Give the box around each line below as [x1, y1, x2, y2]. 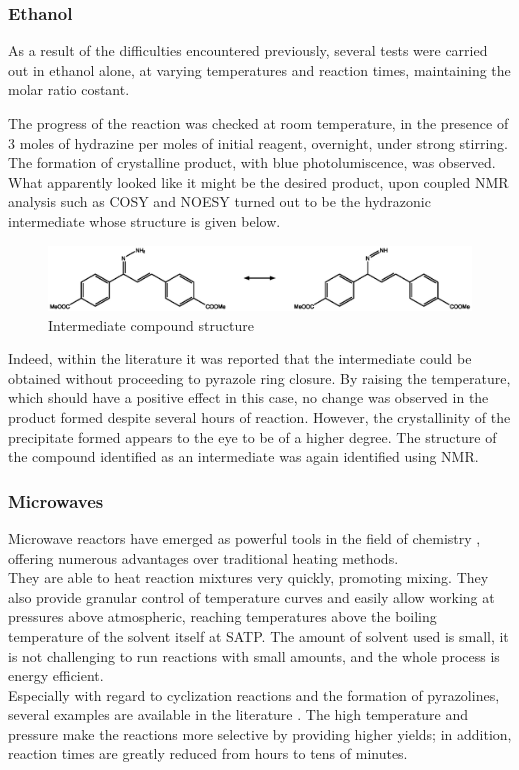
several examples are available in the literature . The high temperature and [8, 704, 469, 725]
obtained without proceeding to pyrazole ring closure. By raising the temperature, [8, 367, 511, 388]
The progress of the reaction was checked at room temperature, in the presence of [8, 113, 509, 133]
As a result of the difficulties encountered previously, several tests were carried [8, 40, 488, 61]
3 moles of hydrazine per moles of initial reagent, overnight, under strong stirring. [8, 132, 508, 153]
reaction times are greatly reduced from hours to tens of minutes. [8, 743, 408, 764]
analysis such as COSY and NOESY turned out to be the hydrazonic [8, 191, 431, 212]
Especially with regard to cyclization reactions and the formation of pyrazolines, [8, 684, 500, 705]
